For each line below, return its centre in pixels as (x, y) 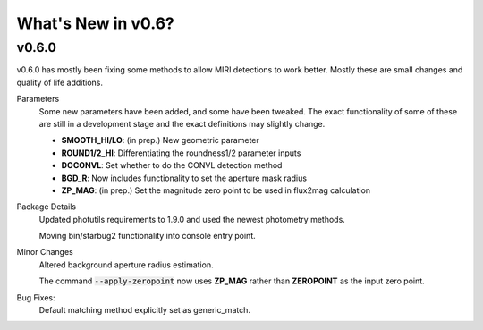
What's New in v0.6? (95, 23)
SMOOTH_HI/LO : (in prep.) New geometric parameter (160, 140)
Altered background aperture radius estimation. (126, 265)
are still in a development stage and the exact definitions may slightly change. (182, 123)
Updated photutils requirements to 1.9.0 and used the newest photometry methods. (192, 219)
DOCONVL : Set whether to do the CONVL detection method (172, 165)
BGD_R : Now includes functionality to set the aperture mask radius (184, 178)
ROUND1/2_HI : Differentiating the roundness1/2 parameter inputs (181, 153)
